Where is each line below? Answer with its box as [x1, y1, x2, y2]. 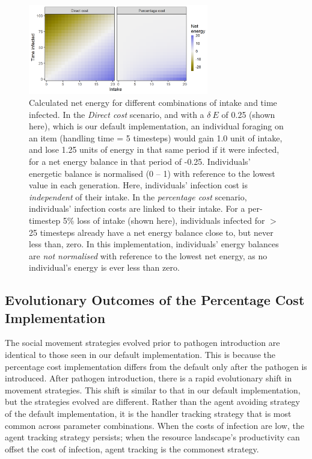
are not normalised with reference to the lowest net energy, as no [29, 249, 268, 262]
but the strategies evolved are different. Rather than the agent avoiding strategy [5, 395, 300, 408]
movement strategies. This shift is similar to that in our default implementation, [5, 383, 301, 396]
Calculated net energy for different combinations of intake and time [29, 96, 277, 108]
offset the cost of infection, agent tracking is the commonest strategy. [5, 442, 259, 455]
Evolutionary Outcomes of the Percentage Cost [5, 291, 305, 309]
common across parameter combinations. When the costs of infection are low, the [5, 419, 304, 431]
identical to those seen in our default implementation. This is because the [5, 348, 275, 361]
